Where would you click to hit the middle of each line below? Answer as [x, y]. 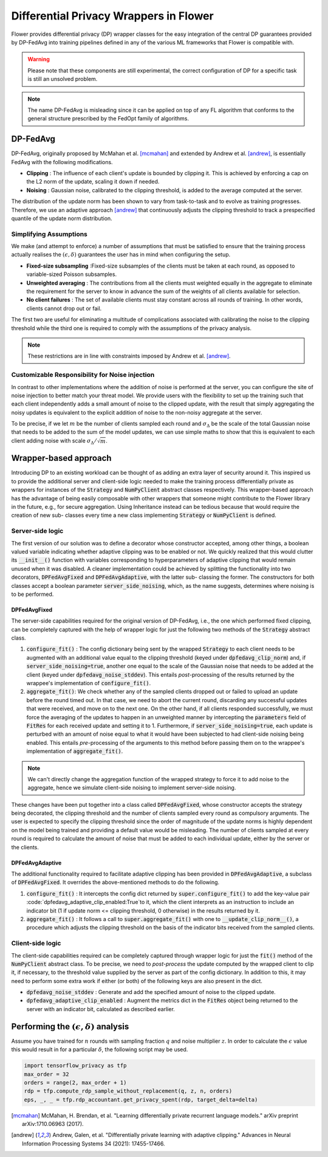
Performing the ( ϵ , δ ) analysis [70, 1027]
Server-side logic [37, 531]
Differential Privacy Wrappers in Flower [112, 16]
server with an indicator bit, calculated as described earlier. [101, 1009]
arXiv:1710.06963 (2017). [53, 1124]
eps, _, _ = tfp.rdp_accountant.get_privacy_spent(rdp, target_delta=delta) [141, 1100]
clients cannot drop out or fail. [64, 308]
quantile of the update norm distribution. [62, 218]
